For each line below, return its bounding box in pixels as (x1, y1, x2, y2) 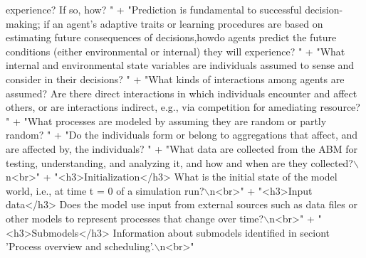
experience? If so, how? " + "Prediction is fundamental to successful (6, 2, 302, 16)
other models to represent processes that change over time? (6, 210, 264, 225)
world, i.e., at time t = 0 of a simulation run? (6, 183, 204, 198)
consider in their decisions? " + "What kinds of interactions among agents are (6, 71, 345, 86)
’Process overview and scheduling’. (6, 239, 155, 254)
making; (6, 16, 41, 31)
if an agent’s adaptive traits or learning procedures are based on (43, 16, 323, 31)
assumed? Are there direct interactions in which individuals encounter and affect (6, 85, 357, 100)
